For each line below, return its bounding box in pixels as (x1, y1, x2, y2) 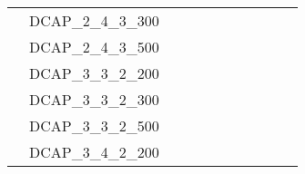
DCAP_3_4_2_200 (29, 141, 159, 162)
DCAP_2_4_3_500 (29, 36, 159, 57)
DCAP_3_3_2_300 (29, 89, 159, 110)
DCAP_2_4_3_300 (29, 10, 159, 31)
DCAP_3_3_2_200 (29, 63, 159, 83)
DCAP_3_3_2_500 (29, 115, 159, 136)
